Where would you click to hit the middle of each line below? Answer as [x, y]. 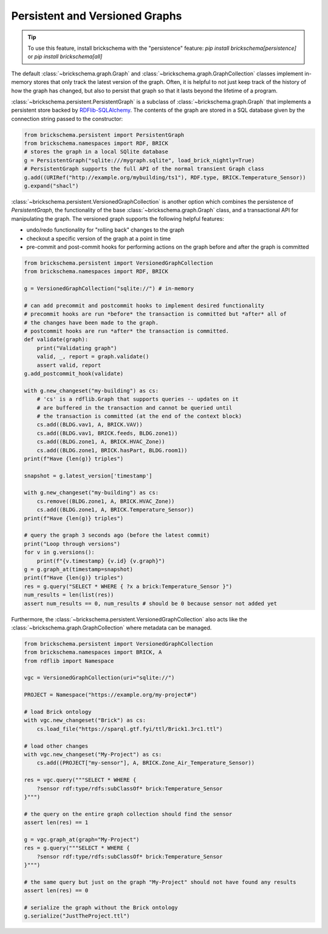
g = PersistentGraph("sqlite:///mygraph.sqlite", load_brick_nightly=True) [139, 160]
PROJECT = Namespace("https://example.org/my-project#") [111, 695]
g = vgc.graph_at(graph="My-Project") [82, 839]
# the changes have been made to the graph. [91, 323]
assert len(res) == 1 [56, 823]
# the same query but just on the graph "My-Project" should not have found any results [160, 882]
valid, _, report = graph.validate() [93, 357]
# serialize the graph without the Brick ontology [101, 908]
